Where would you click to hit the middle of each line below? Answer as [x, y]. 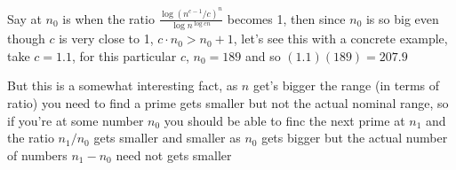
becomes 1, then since [286, 18]
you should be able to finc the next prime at [284, 120]
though [26, 39]
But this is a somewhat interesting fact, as [123, 85]
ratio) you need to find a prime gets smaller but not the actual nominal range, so [228, 103]
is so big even [402, 18]
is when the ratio [108, 18]
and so [263, 55]
